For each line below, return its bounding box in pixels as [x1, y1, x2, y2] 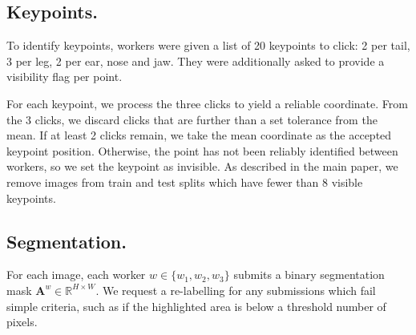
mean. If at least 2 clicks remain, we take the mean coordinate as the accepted [6, 127, 392, 143]
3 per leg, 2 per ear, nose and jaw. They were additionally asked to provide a [6, 52, 385, 69]
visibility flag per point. [6, 68, 123, 85]
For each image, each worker [6, 266, 146, 283]
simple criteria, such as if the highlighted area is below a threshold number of [6, 297, 386, 314]
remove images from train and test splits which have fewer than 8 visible [6, 173, 363, 190]
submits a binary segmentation [233, 266, 385, 283]
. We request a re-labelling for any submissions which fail [95, 281, 376, 298]
